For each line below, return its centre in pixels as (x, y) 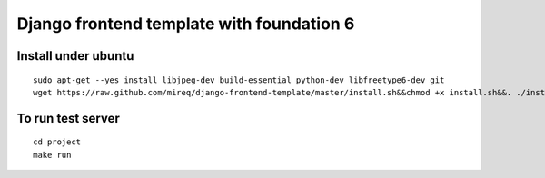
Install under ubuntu (75, 56)
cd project (57, 142)
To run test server (68, 118)
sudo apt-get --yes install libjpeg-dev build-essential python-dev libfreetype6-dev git (239, 80)
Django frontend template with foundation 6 (186, 24)
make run (52, 155)
